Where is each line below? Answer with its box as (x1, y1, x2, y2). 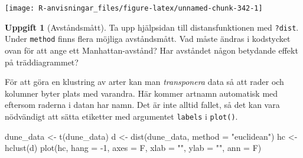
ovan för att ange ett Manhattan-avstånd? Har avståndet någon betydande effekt (5, 44, 298, 56)
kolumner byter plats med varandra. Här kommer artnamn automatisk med (5, 87, 278, 99)
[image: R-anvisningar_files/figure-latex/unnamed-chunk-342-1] (5, 4, 263, 12)
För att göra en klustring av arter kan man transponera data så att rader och (5, 75, 284, 88)
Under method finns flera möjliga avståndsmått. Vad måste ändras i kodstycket (5, 32, 291, 45)
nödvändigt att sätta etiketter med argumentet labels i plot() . (5, 110, 238, 122)
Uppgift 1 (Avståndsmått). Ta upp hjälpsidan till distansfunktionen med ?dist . (5, 21, 299, 33)
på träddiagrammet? (5, 55, 79, 68)
